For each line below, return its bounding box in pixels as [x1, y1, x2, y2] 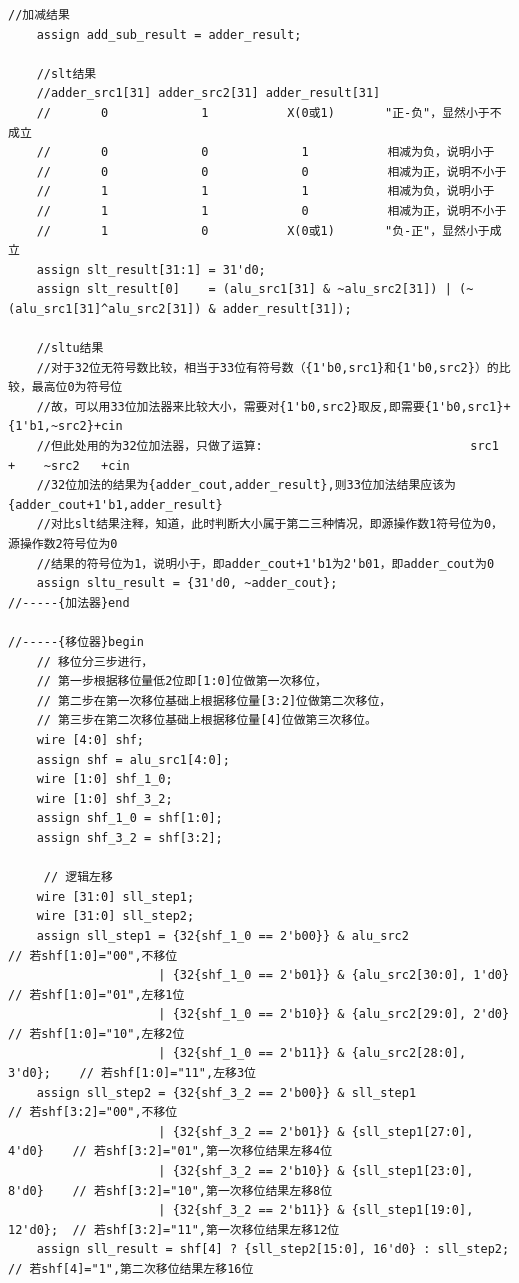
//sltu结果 [36, 341, 104, 356]
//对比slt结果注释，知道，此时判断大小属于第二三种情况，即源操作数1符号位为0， [36, 517, 503, 532]
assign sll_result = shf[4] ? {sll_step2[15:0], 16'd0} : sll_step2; [36, 1242, 510, 1257]
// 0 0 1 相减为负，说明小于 [36, 145, 495, 160]
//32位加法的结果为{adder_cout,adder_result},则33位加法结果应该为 [36, 478, 456, 493]
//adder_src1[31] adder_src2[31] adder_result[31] [36, 86, 381, 101]
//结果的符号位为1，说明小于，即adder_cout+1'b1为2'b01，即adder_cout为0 [36, 556, 495, 571]
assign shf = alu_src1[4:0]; [36, 752, 230, 767]
